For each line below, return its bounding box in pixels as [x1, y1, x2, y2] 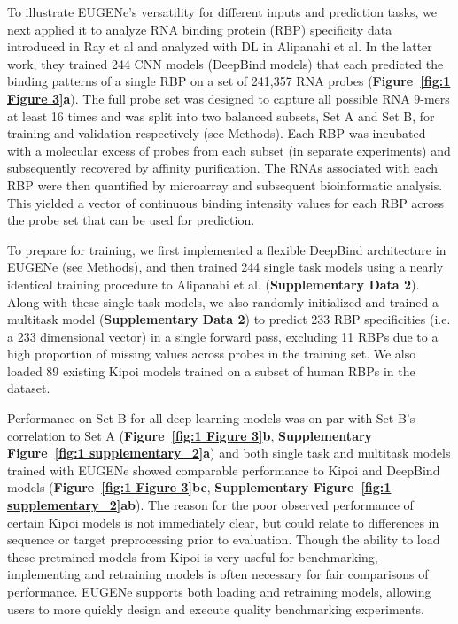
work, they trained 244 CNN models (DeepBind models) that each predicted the [7, 54, 444, 73]
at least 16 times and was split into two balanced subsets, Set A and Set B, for [7, 106, 435, 125]
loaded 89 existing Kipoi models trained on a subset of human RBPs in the [7, 361, 415, 380]
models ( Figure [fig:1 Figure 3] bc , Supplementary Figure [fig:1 [7, 478, 392, 497]
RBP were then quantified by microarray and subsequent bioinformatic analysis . [7, 175, 443, 194]
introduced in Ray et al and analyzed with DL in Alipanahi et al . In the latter [7, 37, 432, 56]
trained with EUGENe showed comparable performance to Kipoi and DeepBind [7, 460, 440, 479]
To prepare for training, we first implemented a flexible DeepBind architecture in [7, 240, 446, 258]
